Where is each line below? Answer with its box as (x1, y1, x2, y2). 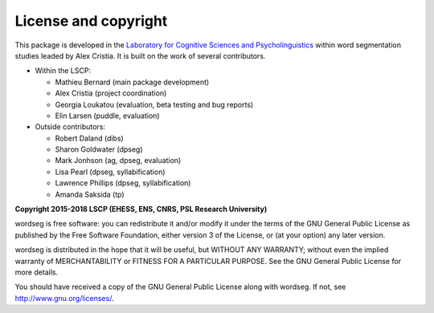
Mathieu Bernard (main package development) (55, 77, 210, 87)
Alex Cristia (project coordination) (55, 88, 167, 98)
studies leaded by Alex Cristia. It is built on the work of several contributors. (14, 51, 266, 60)
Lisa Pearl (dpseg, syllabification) (55, 167, 166, 177)
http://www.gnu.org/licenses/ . (14, 293, 114, 303)
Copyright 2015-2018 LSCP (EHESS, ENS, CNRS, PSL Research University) (14, 205, 268, 214)
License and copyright (14, 12, 168, 30)
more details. (14, 267, 59, 277)
